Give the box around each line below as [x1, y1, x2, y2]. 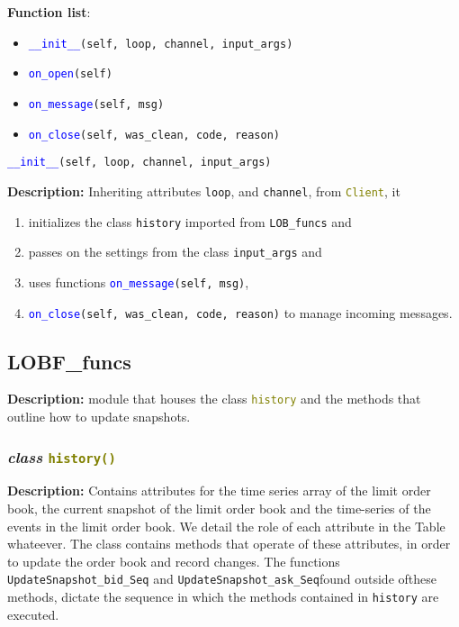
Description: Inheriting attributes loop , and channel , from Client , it [7, 181, 400, 200]
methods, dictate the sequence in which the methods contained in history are [7, 587, 439, 606]
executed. [7, 604, 59, 623]
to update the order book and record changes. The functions [7, 551, 340, 570]
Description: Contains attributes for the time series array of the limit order [7, 481, 431, 500]
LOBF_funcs [7, 347, 131, 375]
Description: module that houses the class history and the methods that [7, 389, 421, 408]
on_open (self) [28, 68, 112, 81]
